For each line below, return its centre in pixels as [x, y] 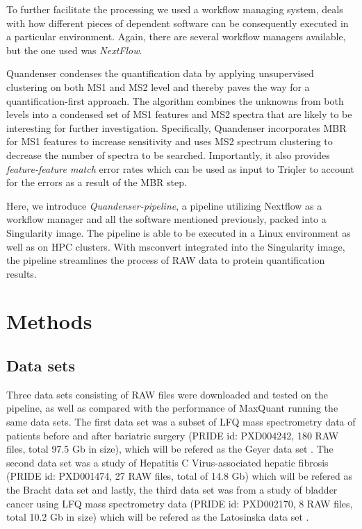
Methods [49, 321]
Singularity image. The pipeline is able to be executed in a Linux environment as [179, 232]
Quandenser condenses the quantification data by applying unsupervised [160, 73]
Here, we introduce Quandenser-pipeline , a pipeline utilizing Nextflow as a [164, 205]
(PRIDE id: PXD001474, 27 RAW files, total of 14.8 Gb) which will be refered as [179, 476]
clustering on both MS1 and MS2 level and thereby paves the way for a [158, 86]
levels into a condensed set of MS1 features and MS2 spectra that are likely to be [179, 114]
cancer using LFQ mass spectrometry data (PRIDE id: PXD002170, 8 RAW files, [180, 503]
